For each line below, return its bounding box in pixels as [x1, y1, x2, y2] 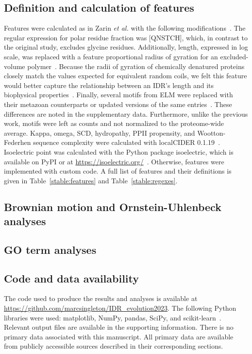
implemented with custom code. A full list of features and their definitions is [4, 166, 232, 176]
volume [4, 61, 25, 71]
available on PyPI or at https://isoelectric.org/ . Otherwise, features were [4, 156, 224, 166]
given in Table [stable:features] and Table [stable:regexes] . [4, 175, 178, 185]
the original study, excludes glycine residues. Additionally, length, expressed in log [4, 42, 248, 52]
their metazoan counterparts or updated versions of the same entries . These [4, 99, 232, 109]
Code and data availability [4, 270, 139, 285]
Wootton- [197, 127, 226, 138]
